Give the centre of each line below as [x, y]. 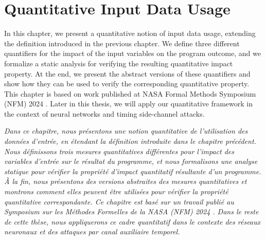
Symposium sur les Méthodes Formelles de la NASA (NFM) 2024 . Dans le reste [131, 211]
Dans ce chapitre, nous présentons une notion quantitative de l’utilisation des [126, 131]
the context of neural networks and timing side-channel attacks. [104, 113]
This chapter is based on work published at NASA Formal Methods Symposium [130, 93]
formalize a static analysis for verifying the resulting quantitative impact [119, 63]
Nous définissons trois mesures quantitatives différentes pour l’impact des [119, 151]
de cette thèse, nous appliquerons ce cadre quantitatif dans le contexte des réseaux [132, 221]
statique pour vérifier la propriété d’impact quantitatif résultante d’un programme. [133, 171]
